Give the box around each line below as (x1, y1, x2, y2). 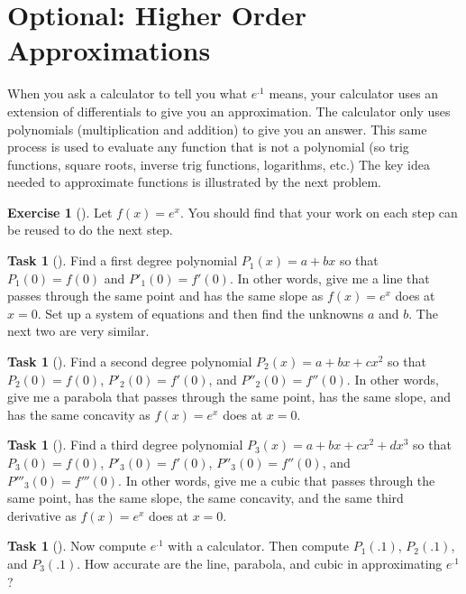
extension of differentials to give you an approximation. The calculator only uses (7, 101, 451, 120)
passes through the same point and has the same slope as (7, 286, 324, 305)
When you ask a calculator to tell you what (7, 84, 248, 103)
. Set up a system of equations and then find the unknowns (37, 303, 364, 322)
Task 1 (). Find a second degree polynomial (7, 352, 252, 371)
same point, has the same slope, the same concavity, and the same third (7, 488, 404, 507)
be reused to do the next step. (7, 220, 173, 239)
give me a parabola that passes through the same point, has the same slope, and (7, 387, 452, 406)
